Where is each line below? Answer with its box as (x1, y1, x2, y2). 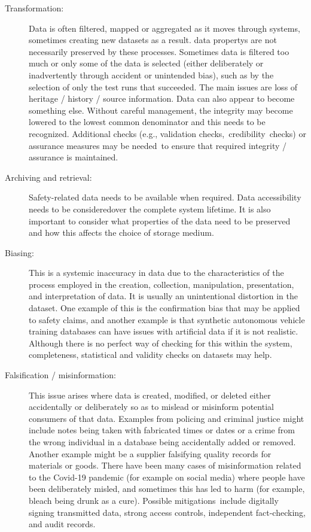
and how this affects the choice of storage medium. (29, 226, 214, 239)
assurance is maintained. (29, 151, 118, 163)
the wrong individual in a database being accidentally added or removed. (29, 436, 296, 448)
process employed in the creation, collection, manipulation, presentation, (29, 278, 294, 290)
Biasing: (5, 246, 34, 259)
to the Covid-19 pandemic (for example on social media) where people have (29, 470, 305, 483)
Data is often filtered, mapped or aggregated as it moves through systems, (29, 22, 300, 34)
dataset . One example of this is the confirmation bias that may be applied (29, 302, 300, 314)
